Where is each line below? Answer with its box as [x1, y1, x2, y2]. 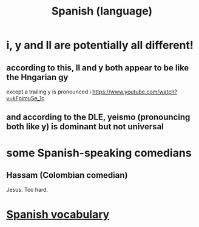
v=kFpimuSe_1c [6, 95, 45, 101]
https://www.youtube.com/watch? [92, 88, 178, 95]
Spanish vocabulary [6, 208, 110, 221]
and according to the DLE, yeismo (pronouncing [6, 112, 191, 123]
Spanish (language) [51, 4, 153, 18]
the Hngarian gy [6, 72, 69, 83]
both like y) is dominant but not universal [6, 121, 164, 132]
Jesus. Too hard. [6, 186, 49, 194]
